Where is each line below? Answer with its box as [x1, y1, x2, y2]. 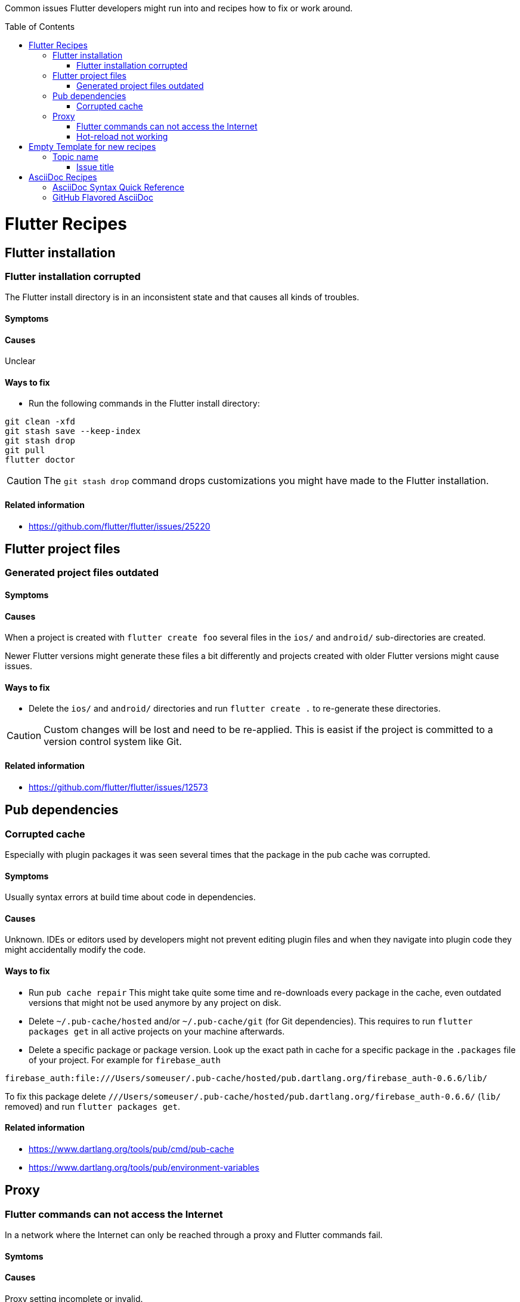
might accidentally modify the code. [5, 944, 146, 955]
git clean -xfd [5, 417, 76, 427]
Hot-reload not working [76, 131, 168, 141]
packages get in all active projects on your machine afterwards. [29, 1026, 285, 1036]
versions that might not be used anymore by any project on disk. [29, 997, 281, 1008]
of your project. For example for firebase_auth [29, 1054, 221, 1065]
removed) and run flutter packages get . [5, 1101, 180, 1112]
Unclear [5, 356, 36, 367]
